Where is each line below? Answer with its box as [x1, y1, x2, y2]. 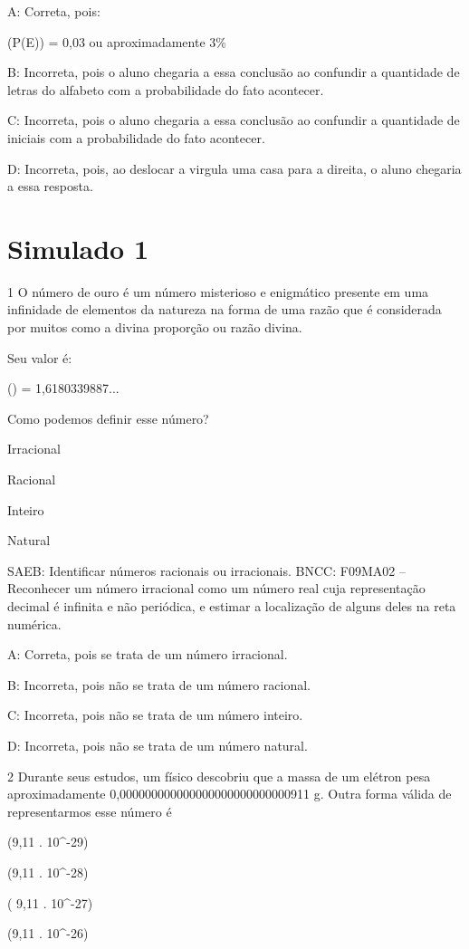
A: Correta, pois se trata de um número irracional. [7, 645, 288, 664]
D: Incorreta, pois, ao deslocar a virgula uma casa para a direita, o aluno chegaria [7, 158, 462, 177]
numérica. [7, 614, 62, 633]
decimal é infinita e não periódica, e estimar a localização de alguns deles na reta [7, 597, 456, 615]
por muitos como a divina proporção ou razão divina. [7, 318, 302, 337]
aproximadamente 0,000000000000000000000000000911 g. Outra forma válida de [7, 784, 452, 803]
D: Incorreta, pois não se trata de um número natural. [7, 735, 308, 754]
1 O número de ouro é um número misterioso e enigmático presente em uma [7, 282, 429, 301]
